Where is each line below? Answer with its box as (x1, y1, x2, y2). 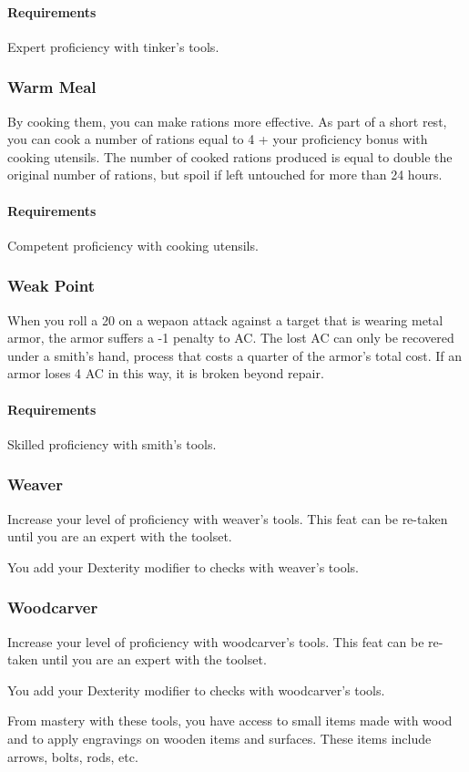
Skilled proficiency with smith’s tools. (7, 434, 217, 453)
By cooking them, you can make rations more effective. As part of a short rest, (7, 111, 447, 130)
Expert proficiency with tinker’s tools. (7, 36, 219, 56)
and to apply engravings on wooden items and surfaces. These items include (7, 728, 432, 747)
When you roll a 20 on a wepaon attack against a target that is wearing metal (7, 310, 444, 329)
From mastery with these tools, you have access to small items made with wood (7, 711, 453, 730)
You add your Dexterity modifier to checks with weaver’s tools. (7, 557, 359, 576)
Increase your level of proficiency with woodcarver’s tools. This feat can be (7, 632, 424, 651)
